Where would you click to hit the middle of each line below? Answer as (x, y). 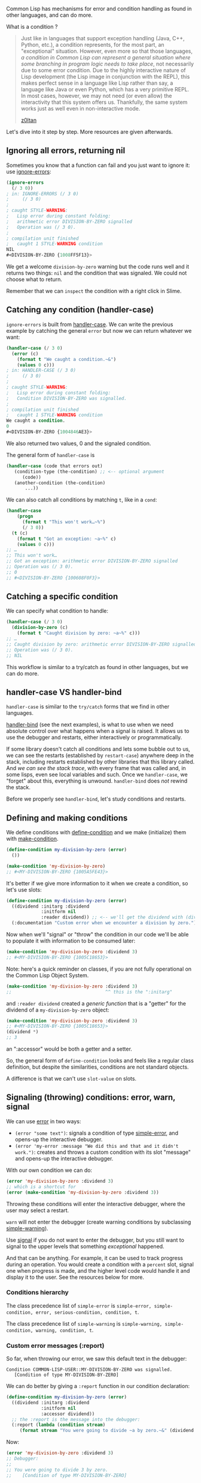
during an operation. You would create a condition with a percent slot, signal (100, 1264)
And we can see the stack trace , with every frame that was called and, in (96, 768)
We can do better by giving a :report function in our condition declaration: (98, 1386)
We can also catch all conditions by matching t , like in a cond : (82, 500)
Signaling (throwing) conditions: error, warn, (91, 1098)
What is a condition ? (32, 27)
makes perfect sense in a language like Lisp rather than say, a (97, 83)
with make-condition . (32, 839)
